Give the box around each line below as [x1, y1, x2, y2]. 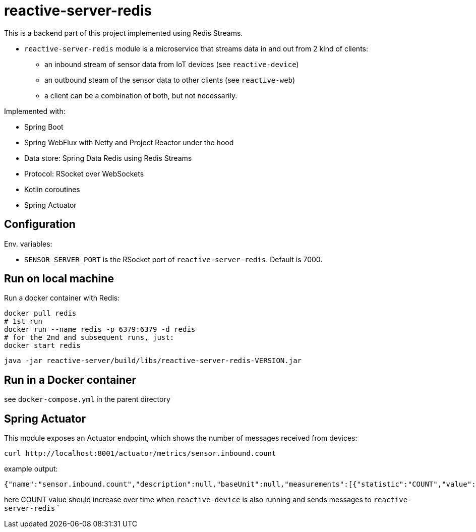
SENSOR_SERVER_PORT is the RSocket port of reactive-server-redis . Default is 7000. [24, 255, 323, 264]
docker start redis [4, 341, 81, 350]
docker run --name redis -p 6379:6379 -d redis [4, 325, 196, 334]
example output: [4, 464, 58, 474]
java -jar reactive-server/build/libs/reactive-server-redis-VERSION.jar [4, 357, 302, 365]
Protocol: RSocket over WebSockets [24, 169, 144, 178]
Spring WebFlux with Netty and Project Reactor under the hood [24, 138, 234, 147]
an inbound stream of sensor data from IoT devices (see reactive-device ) [44, 60, 299, 69]
